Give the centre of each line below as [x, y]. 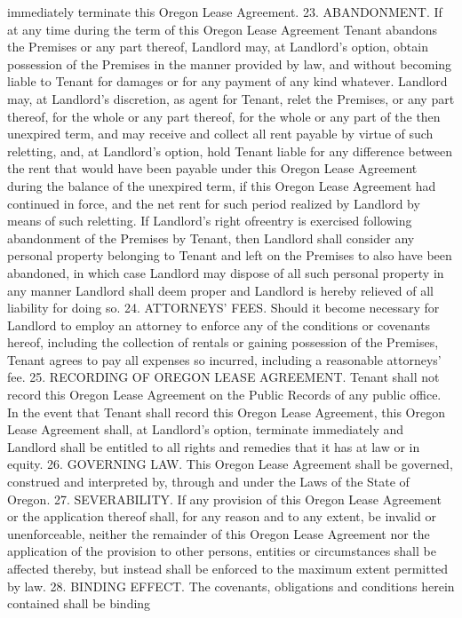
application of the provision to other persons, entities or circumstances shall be [222, 551]
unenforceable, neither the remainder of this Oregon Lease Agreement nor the [219, 533]
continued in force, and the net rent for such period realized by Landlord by [214, 203]
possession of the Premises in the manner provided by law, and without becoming [230, 63]
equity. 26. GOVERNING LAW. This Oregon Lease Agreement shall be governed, [230, 464]
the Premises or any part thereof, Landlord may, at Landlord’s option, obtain [218, 47]
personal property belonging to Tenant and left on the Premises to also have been [230, 255]
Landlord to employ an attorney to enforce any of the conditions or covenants [219, 325]
